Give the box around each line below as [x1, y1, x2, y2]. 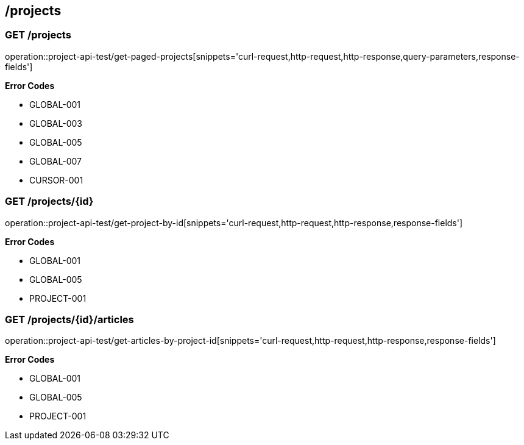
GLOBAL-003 [29, 118, 82, 129]
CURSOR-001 [29, 174, 83, 185]
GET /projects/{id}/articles [5, 313, 134, 326]
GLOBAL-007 [29, 155, 82, 166]
